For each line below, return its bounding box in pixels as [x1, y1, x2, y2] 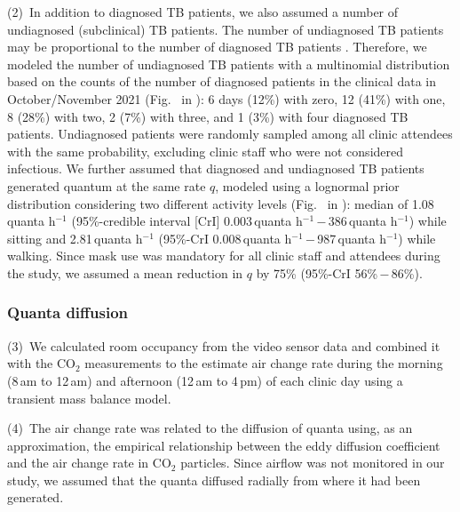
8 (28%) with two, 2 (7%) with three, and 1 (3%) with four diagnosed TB [7, 107, 408, 125]
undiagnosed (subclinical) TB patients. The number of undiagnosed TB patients [7, 20, 444, 38]
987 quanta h [317, 228, 387, 247]
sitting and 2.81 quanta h [7, 228, 143, 247]
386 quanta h [328, 212, 398, 230]
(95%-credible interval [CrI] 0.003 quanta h [71, 212, 303, 230]
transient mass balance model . [7, 388, 171, 407]
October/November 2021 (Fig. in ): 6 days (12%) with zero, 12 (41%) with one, [7, 89, 446, 108]
